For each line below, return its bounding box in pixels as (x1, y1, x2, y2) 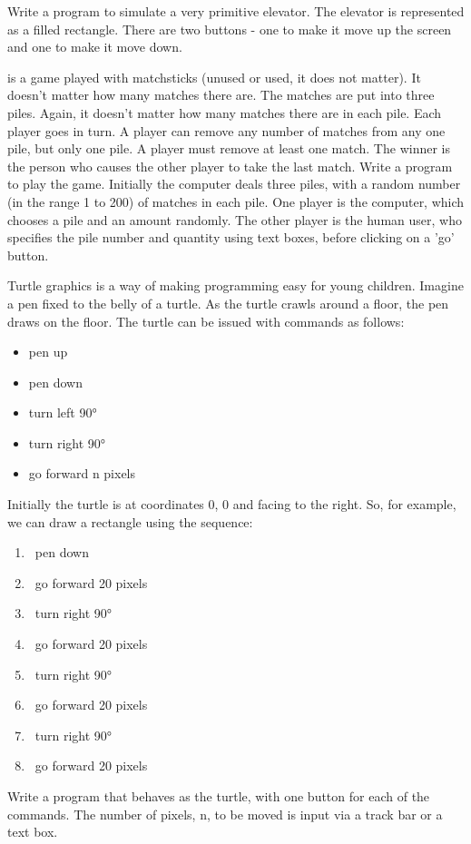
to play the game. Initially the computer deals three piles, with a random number (7, 174, 461, 193)
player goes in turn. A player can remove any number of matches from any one (7, 121, 446, 140)
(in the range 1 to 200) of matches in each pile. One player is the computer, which (7, 191, 465, 211)
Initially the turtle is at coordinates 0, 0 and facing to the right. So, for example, (7, 495, 456, 514)
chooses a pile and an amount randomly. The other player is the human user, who (7, 210, 462, 229)
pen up (28, 342, 68, 361)
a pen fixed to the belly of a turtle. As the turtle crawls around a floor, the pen (7, 293, 449, 312)
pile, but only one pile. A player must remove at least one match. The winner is (7, 139, 450, 158)
